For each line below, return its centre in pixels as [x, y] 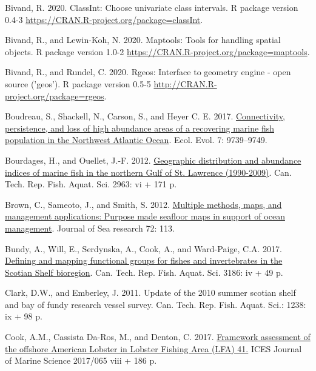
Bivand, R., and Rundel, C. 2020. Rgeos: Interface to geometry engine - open [148, 72]
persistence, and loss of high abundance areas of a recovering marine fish [140, 128]
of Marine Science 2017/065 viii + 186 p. [81, 360]
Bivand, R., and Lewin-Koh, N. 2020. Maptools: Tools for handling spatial [143, 40]
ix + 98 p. [24, 316]
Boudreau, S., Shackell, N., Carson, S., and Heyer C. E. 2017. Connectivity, [145, 116]
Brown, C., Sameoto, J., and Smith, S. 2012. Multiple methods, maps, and [143, 204]
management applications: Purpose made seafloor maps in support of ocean [145, 216]
